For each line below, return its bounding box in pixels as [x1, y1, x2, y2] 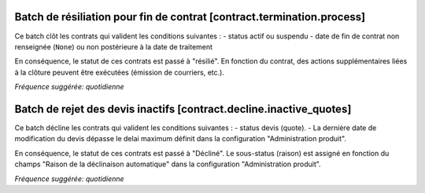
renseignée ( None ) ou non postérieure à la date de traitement [14, 42, 213, 51]
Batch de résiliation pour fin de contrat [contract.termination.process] [14, 10, 366, 24]
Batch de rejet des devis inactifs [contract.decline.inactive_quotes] [14, 102, 352, 115]
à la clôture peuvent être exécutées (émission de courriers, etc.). [14, 67, 224, 77]
